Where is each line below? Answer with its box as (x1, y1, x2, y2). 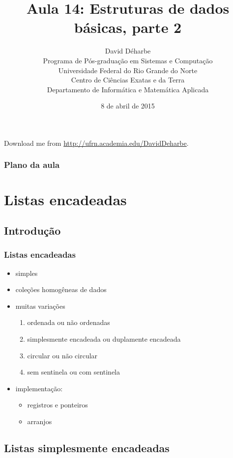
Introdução (4, 223, 61, 238)
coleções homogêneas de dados (15, 284, 107, 295)
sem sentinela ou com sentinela (27, 367, 120, 377)
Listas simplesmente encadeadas (4, 440, 170, 456)
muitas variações (15, 300, 65, 311)
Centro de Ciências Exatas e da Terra (71, 75, 185, 85)
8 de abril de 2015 (101, 101, 155, 111)
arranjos (27, 416, 52, 427)
